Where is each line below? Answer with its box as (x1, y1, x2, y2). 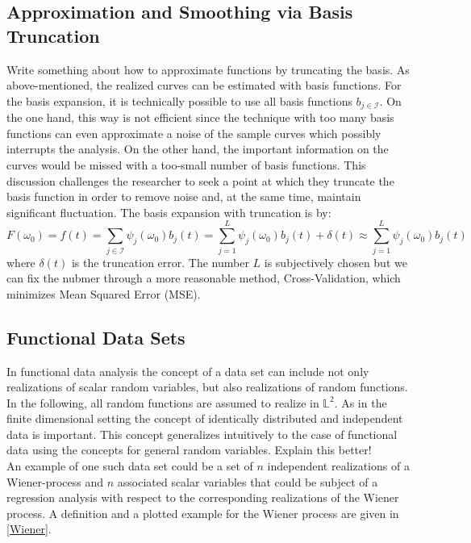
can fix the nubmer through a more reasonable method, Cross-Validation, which (6, 269, 401, 286)
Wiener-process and (6, 473, 104, 490)
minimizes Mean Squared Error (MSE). (6, 285, 201, 302)
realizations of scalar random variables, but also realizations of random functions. (6, 378, 408, 395)
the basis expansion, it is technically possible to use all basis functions (6, 92, 352, 109)
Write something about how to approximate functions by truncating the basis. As (6, 61, 410, 77)
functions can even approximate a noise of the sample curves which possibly (6, 124, 381, 141)
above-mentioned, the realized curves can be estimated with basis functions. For (6, 77, 402, 94)
